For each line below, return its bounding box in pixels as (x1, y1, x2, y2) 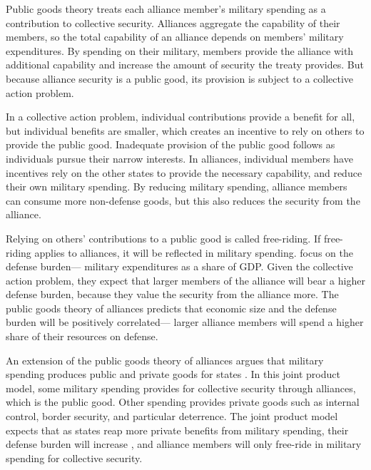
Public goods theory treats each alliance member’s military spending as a (6, 1, 326, 16)
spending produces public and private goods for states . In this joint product (6, 367, 340, 382)
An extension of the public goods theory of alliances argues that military (6, 352, 324, 367)
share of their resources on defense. (6, 329, 158, 344)
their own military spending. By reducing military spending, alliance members (6, 179, 347, 194)
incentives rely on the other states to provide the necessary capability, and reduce (6, 165, 362, 180)
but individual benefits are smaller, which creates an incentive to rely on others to (6, 123, 365, 138)
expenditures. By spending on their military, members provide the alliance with (6, 43, 354, 58)
